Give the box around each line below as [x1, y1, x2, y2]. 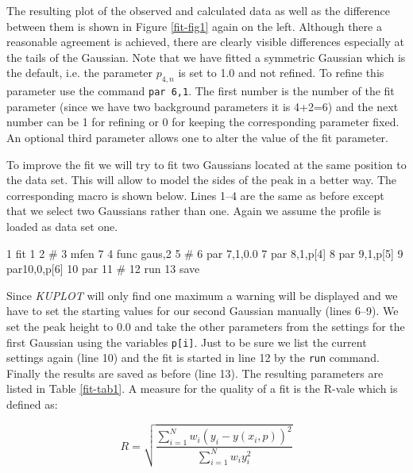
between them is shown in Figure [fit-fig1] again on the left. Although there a [6, 17, 382, 34]
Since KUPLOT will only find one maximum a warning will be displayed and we [6, 286, 398, 303]
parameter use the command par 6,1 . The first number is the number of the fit [6, 83, 395, 99]
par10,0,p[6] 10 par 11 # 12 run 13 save [6, 260, 200, 277]
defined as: [6, 396, 58, 413]
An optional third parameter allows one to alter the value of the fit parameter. [6, 129, 388, 146]
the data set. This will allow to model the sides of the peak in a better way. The [6, 171, 397, 188]
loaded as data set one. [6, 217, 118, 234]
